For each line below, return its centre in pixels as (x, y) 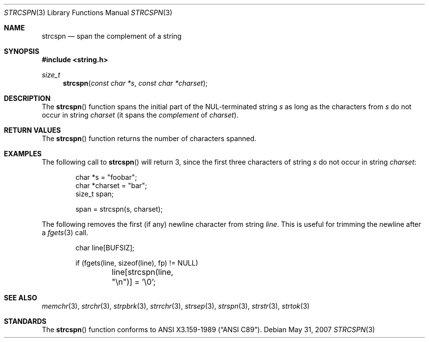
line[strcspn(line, (143, 272)
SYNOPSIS (22, 51)
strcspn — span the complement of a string (112, 36)
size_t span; (95, 194)
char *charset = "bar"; (111, 185)
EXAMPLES (23, 154)
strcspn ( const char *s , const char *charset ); (135, 83)
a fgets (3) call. (65, 232)
